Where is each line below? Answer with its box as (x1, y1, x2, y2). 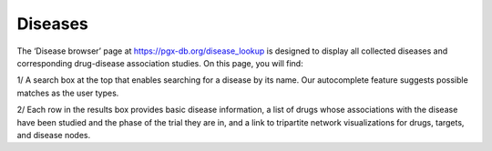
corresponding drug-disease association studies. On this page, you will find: (16, 57, 304, 68)
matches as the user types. (16, 87, 119, 98)
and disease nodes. (16, 129, 91, 140)
